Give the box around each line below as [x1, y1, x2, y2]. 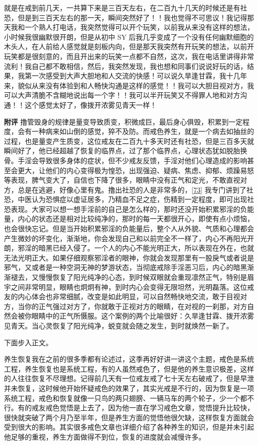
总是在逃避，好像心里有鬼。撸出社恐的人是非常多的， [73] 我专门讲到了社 [17, 184, 254, 194]
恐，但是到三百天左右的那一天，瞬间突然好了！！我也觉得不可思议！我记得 [4, 12, 247, 22]
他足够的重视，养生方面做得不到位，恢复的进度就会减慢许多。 [4, 431, 205, 442]
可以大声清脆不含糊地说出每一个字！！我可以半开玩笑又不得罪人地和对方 [4, 90, 240, 100]
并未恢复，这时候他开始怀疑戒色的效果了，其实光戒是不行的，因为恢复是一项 [4, 382, 254, 393]
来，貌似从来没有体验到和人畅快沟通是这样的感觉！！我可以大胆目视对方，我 [4, 80, 254, 90]
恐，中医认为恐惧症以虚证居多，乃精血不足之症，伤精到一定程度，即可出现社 [4, 194, 254, 204]
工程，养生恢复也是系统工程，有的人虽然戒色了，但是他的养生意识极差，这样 [4, 363, 254, 374]
